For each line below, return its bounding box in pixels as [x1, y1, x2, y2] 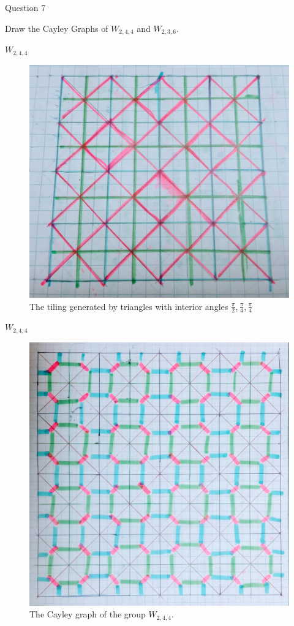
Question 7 [5, 1, 46, 13]
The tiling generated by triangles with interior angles [29, 300, 228, 312]
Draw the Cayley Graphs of [5, 21, 108, 34]
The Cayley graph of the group [29, 608, 146, 620]
